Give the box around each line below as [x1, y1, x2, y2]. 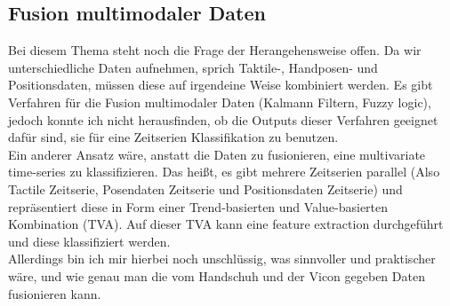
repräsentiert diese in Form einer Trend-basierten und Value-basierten [8, 197, 389, 216]
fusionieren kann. [8, 284, 101, 302]
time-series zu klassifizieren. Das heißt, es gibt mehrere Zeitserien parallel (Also [8, 162, 440, 181]
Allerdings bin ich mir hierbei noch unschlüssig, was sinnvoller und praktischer [8, 249, 436, 268]
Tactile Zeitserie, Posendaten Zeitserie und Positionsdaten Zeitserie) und [8, 179, 403, 198]
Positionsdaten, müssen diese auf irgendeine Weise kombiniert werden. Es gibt [8, 75, 433, 94]
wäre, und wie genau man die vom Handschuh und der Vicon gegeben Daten [8, 266, 425, 285]
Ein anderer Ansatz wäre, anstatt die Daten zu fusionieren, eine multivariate [8, 145, 426, 163]
